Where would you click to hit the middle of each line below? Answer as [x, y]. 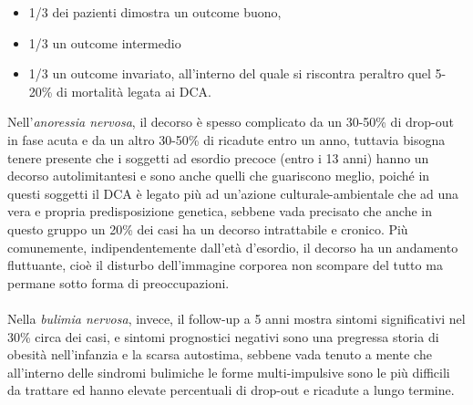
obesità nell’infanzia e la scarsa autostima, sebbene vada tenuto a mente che [220, 354]
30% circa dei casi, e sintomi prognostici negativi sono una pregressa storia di [223, 336]
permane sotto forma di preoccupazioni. [118, 282]
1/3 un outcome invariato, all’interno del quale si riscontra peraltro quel [230, 73]
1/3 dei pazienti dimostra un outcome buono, [155, 12]
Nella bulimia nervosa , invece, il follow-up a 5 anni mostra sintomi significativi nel [236, 318]
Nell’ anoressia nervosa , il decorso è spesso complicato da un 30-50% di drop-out [231, 122]
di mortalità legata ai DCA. [134, 91]
